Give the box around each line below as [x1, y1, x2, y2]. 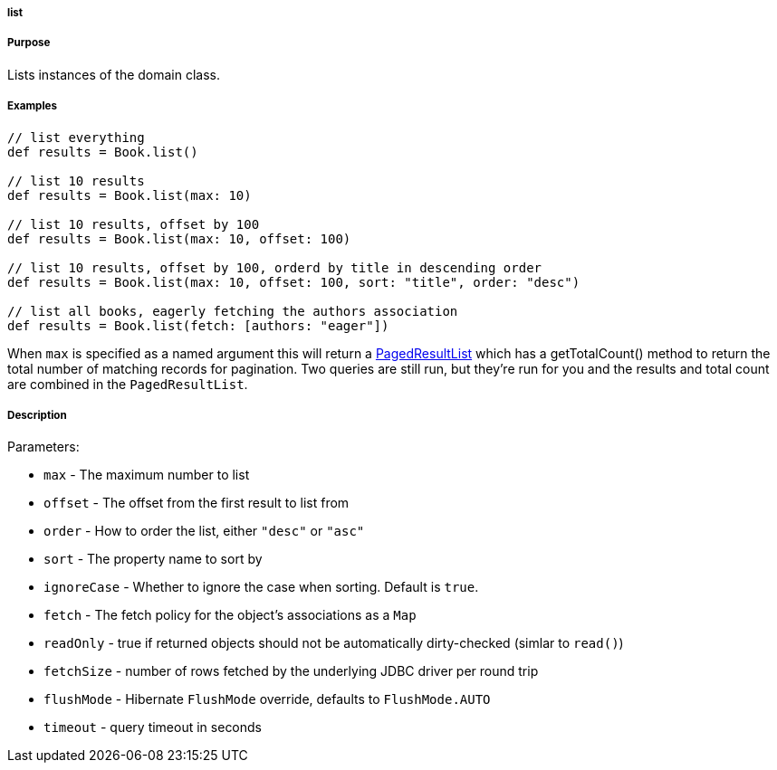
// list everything [7, 129, 145, 145]
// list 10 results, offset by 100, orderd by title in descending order [7, 260, 542, 275]
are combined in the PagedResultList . [7, 375, 248, 392]
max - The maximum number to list [43, 467, 250, 483]
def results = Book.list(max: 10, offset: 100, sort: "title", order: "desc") [7, 274, 580, 290]
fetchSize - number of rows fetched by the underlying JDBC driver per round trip [43, 663, 539, 680]
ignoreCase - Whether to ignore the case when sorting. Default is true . [43, 579, 479, 595]
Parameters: [7, 439, 80, 455]
